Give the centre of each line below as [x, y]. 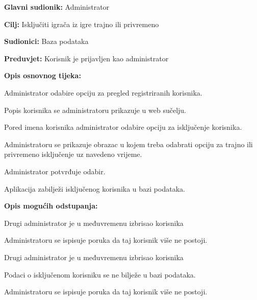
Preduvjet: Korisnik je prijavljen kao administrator [86, 58]
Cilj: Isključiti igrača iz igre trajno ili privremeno [82, 24]
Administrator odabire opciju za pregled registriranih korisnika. [103, 92]
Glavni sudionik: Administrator [57, 7]
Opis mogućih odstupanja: [51, 206]
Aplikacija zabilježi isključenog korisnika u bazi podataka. [95, 188]
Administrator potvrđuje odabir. [55, 171]
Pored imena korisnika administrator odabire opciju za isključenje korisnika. [123, 127]
